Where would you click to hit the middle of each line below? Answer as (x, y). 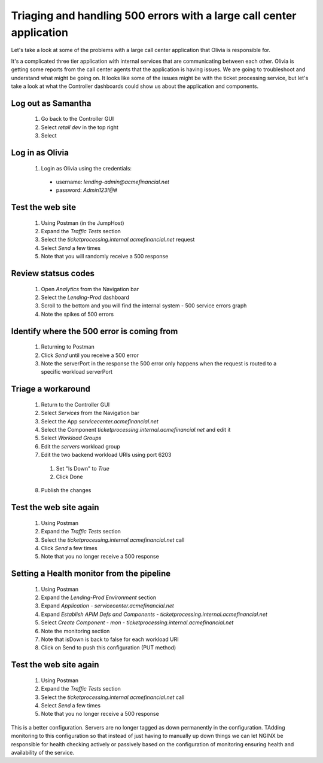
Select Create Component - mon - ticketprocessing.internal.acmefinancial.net (137, 622)
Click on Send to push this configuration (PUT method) (109, 648)
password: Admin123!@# (87, 190)
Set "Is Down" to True (83, 468)
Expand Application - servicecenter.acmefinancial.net (108, 606)
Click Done (69, 477)
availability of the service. (43, 752)
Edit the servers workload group (80, 446)
